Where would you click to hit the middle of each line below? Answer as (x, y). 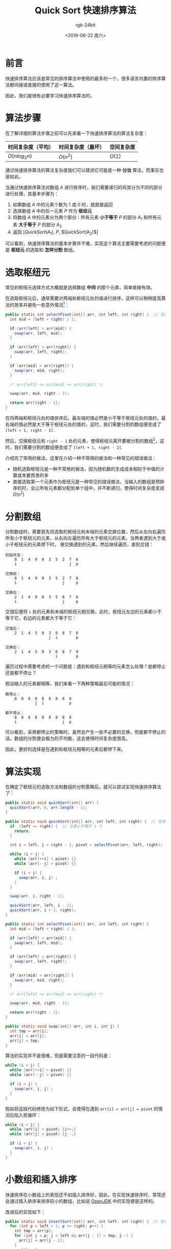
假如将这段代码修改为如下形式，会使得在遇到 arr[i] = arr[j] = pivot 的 (82, 1108)
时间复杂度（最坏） (82, 147)
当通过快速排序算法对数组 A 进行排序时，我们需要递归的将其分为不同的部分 (84, 187)
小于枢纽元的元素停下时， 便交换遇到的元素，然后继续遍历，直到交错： (79, 544)
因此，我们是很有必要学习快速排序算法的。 (50, 95)
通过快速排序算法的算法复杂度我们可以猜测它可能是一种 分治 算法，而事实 (82, 170)
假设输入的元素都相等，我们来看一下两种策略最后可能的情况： (70, 684)
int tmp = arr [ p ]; (34, 1231)
